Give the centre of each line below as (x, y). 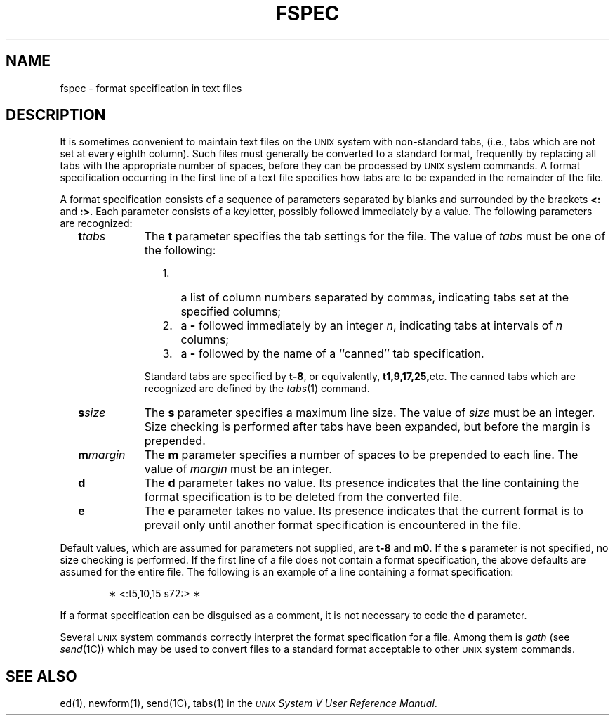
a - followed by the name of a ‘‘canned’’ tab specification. (332, 354)
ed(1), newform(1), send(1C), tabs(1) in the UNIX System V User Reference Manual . (249, 703)
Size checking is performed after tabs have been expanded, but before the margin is (367, 427)
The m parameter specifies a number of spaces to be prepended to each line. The (361, 455)
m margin (102, 455)
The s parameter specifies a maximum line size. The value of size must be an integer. (370, 413)
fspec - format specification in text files (151, 88)
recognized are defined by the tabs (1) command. (257, 389)
